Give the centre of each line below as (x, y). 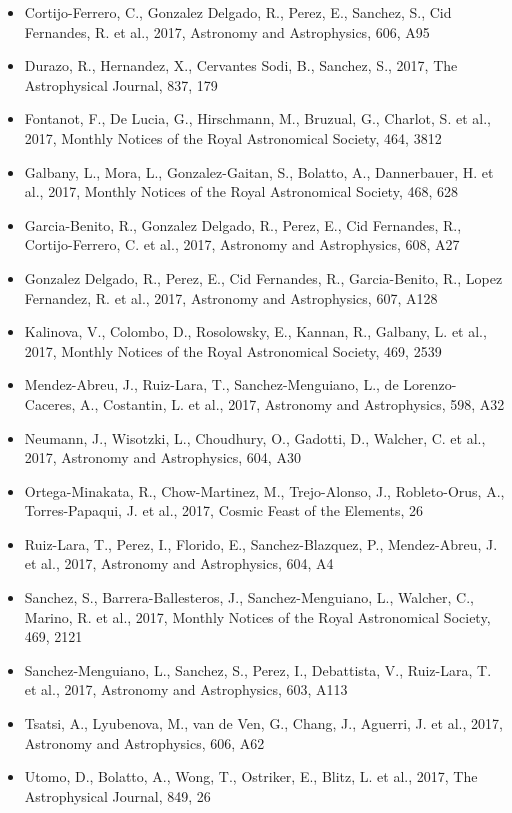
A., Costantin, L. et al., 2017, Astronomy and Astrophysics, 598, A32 (292, 403)
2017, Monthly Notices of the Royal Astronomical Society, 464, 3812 (233, 137)
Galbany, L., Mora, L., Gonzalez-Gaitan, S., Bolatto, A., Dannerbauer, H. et (259, 171)
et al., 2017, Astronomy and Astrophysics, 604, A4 (179, 563)
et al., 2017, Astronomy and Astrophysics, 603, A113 (186, 689)
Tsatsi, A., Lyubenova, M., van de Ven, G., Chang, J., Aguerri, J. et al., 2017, (263, 723)
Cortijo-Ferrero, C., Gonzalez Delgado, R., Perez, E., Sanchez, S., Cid (238, 12)
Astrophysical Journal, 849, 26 (117, 795)
